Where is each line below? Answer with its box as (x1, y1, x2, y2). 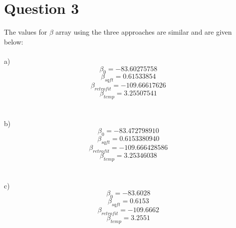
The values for (4, 27, 47, 37)
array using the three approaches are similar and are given (55, 27, 232, 37)
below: (4, 36, 23, 46)
